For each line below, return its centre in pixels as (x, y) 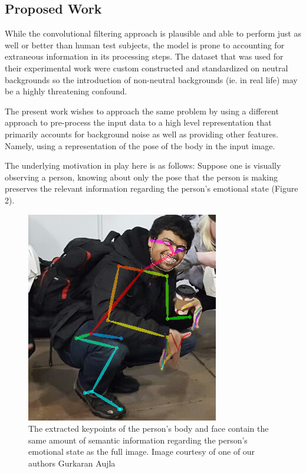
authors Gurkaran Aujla (72, 463)
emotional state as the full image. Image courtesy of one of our (142, 451)
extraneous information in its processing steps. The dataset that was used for (144, 56)
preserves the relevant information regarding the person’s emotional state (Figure (152, 188)
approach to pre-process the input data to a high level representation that (138, 122)
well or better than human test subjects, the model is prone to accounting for (145, 45)
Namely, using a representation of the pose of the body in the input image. (140, 145)
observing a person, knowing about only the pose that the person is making (141, 177)
